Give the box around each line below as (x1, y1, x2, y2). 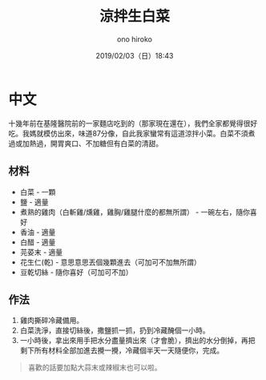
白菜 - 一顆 (19, 187, 56, 196)
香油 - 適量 (19, 227, 56, 236)
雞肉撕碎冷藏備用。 (19, 316, 84, 325)
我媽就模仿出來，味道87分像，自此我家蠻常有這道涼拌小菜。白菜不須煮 (22, 128, 256, 138)
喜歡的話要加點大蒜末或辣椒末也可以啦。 (27, 362, 162, 373)
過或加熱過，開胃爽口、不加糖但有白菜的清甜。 (8, 138, 163, 148)
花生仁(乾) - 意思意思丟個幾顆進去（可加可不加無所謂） (19, 257, 202, 267)
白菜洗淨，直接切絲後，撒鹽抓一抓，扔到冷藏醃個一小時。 (19, 325, 210, 335)
